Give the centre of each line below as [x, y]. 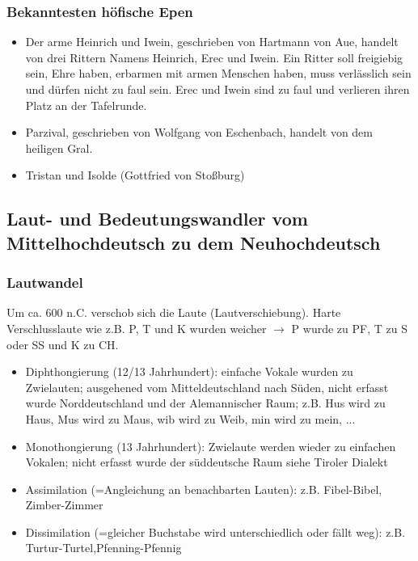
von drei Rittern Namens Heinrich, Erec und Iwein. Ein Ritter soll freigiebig [214, 57]
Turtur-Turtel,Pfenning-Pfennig [103, 548]
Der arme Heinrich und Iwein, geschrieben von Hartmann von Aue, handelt [212, 42]
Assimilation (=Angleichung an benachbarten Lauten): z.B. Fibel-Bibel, [204, 489]
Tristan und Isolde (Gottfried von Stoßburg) [135, 175]
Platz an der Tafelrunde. [86, 105]
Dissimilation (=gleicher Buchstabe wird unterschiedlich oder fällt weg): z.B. [215, 531]
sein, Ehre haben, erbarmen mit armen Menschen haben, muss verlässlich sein [218, 73]
